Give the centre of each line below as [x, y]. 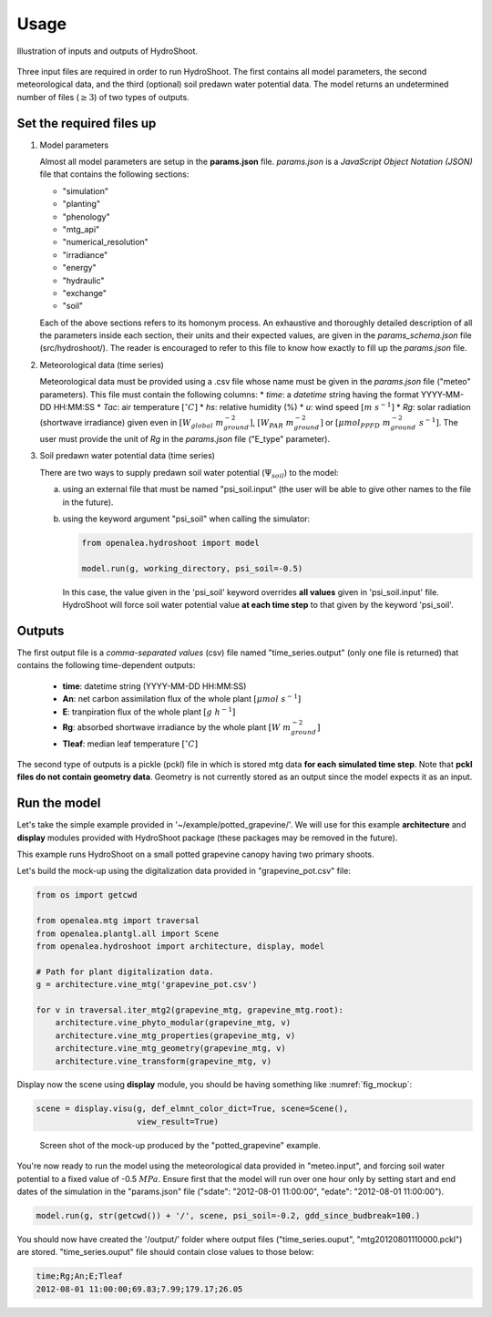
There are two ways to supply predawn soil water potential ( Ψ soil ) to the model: [189, 473]
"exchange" [84, 293]
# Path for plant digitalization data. [125, 972]
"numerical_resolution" [106, 242]
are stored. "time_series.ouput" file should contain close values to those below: [165, 1252]
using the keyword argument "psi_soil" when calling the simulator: [186, 519]
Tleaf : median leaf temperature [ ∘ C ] [130, 743]
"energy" [79, 268]
